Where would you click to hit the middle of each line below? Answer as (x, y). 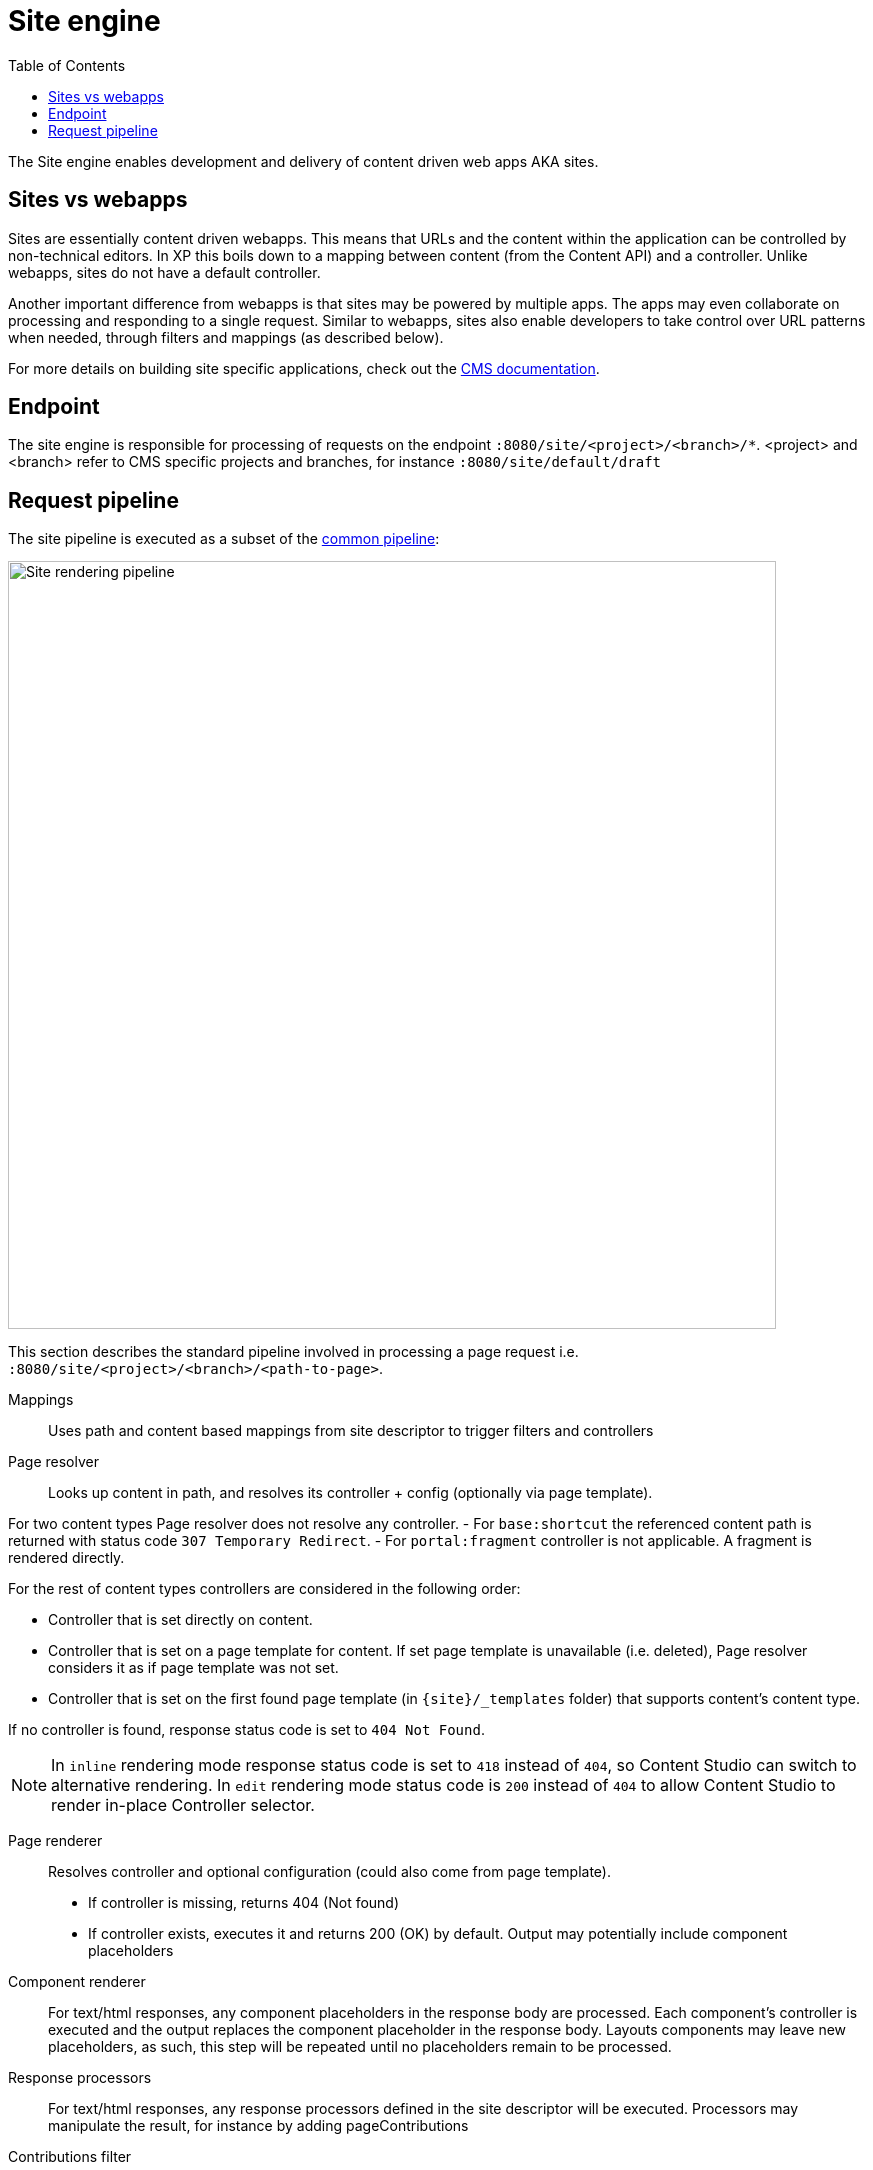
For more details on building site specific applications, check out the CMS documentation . (304, 368)
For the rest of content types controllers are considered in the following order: (264, 1589)
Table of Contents (67, 65)
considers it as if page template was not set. (193, 1668)
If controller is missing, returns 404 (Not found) (244, 1903)
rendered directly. (66, 1558)
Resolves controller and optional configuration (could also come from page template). (329, 1872)
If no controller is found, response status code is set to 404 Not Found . (246, 1730)
